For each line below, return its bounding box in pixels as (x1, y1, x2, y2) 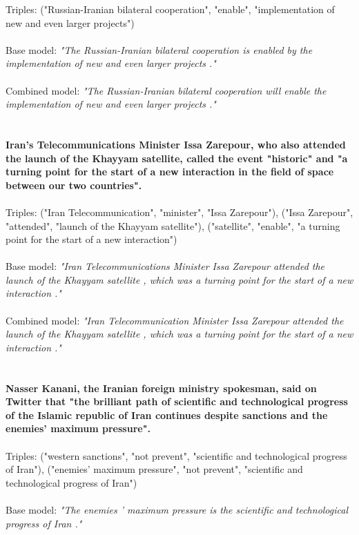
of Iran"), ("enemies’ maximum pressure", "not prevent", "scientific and (6, 462, 303, 476)
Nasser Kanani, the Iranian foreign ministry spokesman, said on (6, 380, 317, 395)
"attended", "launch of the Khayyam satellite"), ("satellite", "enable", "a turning (6, 218, 340, 233)
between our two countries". (6, 177, 142, 192)
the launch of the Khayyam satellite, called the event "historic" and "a (6, 150, 348, 165)
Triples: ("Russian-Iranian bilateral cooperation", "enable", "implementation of (6, 2, 335, 16)
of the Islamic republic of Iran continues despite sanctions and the (6, 407, 328, 422)
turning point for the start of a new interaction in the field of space (6, 164, 334, 179)
